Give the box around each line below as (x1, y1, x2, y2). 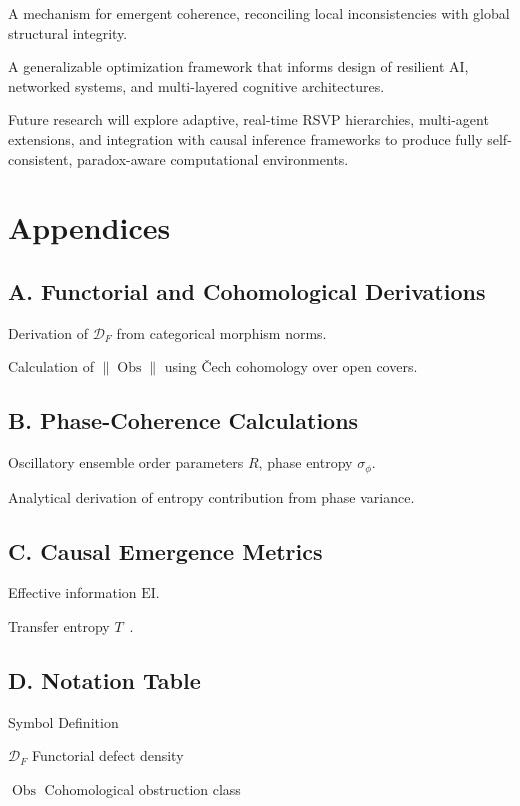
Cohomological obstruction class (44, 778, 241, 799)
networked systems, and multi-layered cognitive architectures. (8, 75, 385, 96)
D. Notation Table (8, 664, 201, 695)
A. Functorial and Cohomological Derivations (8, 275, 486, 306)
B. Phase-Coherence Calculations (8, 405, 359, 436)
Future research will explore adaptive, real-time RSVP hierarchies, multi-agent (8, 109, 489, 130)
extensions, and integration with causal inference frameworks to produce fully (8, 128, 483, 149)
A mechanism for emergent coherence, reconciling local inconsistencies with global (8, 3, 510, 23)
